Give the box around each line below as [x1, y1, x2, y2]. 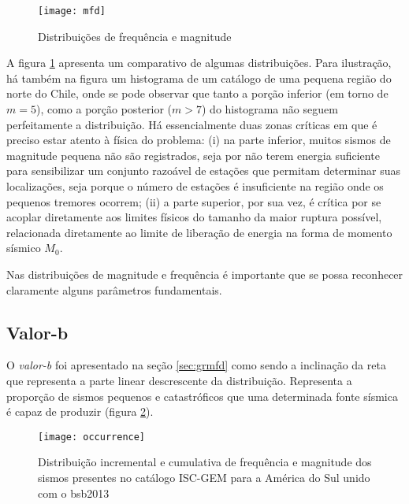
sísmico [6, 239, 41, 256]
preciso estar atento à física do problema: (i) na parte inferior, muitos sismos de [6, 132, 391, 148]
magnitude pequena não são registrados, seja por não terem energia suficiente [6, 146, 380, 163]
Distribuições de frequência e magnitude [38, 28, 232, 44]
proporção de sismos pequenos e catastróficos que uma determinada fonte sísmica [6, 387, 398, 404]
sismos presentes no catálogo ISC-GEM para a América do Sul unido [38, 469, 370, 485]
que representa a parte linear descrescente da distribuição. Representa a [6, 372, 352, 388]
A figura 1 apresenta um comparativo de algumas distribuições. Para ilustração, [6, 54, 392, 71]
